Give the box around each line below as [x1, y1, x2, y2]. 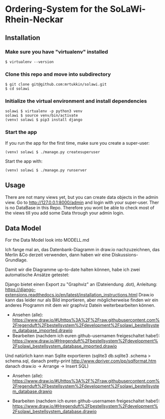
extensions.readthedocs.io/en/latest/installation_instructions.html [5, 292, 138, 298]
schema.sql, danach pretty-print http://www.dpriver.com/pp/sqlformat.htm [5, 358, 157, 364]
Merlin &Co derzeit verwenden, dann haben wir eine [5, 252, 111, 258]
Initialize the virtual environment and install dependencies [5, 97, 147, 104]
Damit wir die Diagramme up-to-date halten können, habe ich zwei [5, 267, 140, 273]
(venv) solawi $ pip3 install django [5, 117, 83, 123]
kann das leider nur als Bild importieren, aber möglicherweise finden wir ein [5, 297, 159, 303]
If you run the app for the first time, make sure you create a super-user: [5, 140, 150, 146]
